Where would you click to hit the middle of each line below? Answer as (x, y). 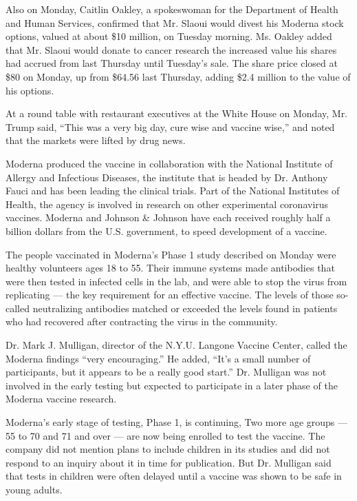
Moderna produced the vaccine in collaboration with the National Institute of (169, 163)
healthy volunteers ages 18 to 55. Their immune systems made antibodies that (170, 268)
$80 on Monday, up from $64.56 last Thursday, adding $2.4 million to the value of (178, 76)
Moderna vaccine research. (61, 399)
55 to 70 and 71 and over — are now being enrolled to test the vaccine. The (165, 435)
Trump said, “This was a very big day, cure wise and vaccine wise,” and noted (170, 126)
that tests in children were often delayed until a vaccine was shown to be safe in (174, 476)
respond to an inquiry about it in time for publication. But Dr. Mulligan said (169, 462)
